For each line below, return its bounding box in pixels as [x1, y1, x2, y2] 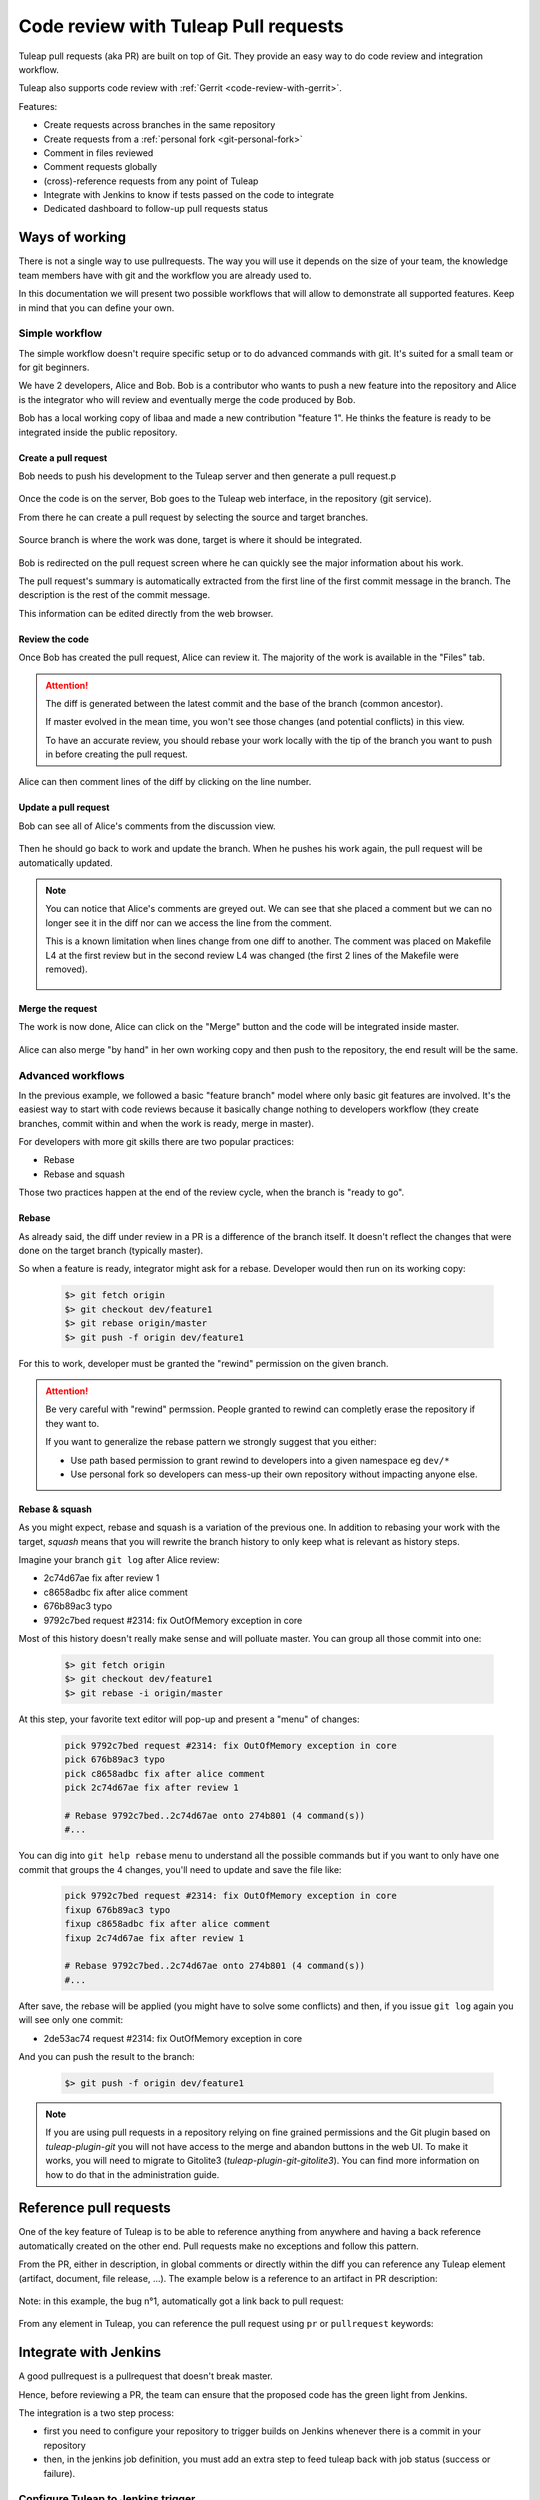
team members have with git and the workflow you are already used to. [18, 269, 312, 281]
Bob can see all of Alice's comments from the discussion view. [18, 820, 276, 832]
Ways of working [18, 229, 127, 246]
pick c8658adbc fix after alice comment [64, 1768, 265, 1779]
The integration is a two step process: [18, 2407, 175, 2419]
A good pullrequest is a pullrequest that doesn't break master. [18, 2370, 274, 2382]
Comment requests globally [43, 161, 158, 173]
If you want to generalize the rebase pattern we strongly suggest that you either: [45, 1436, 377, 1448]
